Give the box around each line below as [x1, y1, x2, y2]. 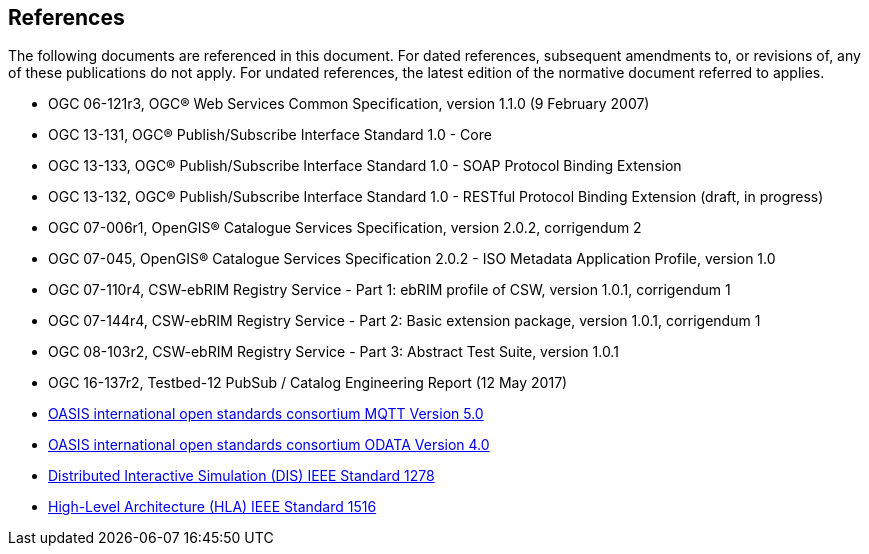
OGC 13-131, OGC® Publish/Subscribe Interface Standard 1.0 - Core [48, 126, 492, 144]
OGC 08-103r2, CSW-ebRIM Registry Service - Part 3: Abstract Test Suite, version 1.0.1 [48, 343, 619, 361]
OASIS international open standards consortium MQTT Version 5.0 [48, 405, 484, 423]
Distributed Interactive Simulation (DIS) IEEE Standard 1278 [48, 467, 435, 485]
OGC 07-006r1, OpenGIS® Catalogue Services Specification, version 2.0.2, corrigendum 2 [48, 219, 642, 237]
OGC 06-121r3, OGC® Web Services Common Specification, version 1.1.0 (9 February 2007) [48, 95, 650, 113]
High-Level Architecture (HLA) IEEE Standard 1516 [48, 498, 377, 516]
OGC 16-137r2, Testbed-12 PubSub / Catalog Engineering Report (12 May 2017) [48, 374, 568, 392]
